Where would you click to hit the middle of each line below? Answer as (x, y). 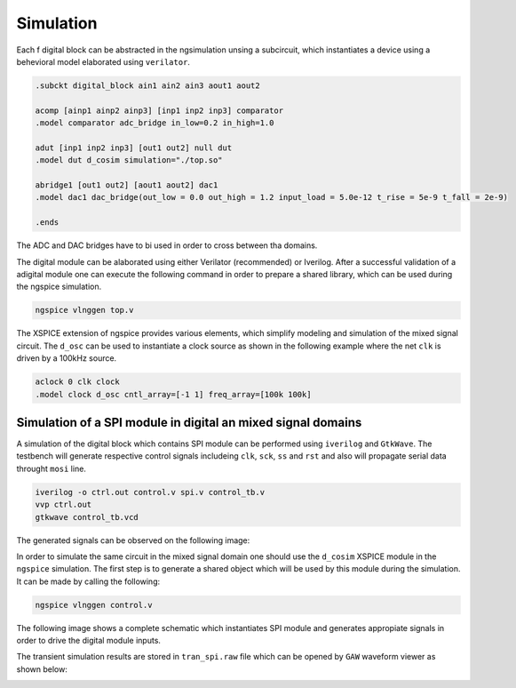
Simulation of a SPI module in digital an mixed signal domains (189, 422)
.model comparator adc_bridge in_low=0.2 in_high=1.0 (155, 123)
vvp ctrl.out (64, 505)
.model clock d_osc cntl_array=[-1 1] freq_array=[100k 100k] (173, 394)
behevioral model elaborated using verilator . (103, 61)
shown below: (42, 669)
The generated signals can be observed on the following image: (133, 540)
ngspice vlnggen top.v (84, 310)
